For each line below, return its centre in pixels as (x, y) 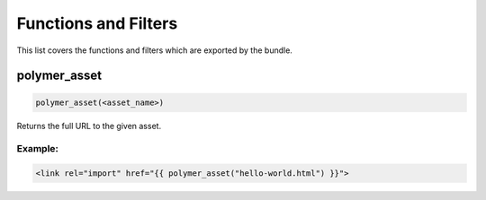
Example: (37, 149)
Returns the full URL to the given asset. (89, 126)
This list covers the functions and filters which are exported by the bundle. (154, 50)
